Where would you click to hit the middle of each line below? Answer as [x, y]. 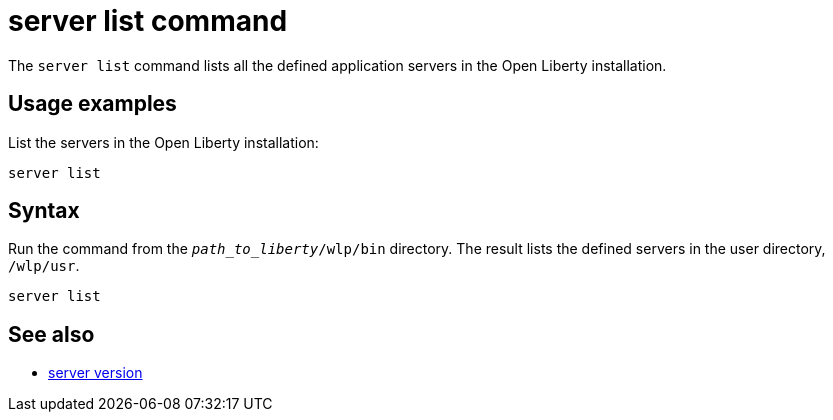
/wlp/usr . [44, 266]
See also [51, 334]
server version [95, 373]
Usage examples [92, 104]
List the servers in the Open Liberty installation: [163, 142]
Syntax [44, 211]
